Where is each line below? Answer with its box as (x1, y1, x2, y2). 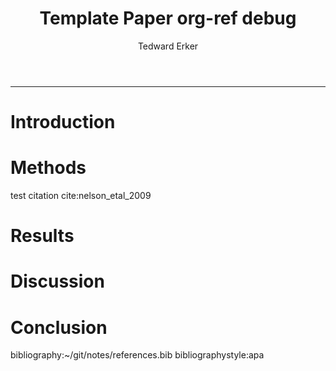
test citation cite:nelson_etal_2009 (10, 190, 152, 202)
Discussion (10, 270, 105, 293)
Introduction (10, 111, 116, 134)
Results (10, 225, 75, 247)
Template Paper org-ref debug (39, 7, 297, 30)
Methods (10, 157, 87, 179)
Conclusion (10, 316, 108, 339)
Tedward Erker (137, 40, 199, 52)
